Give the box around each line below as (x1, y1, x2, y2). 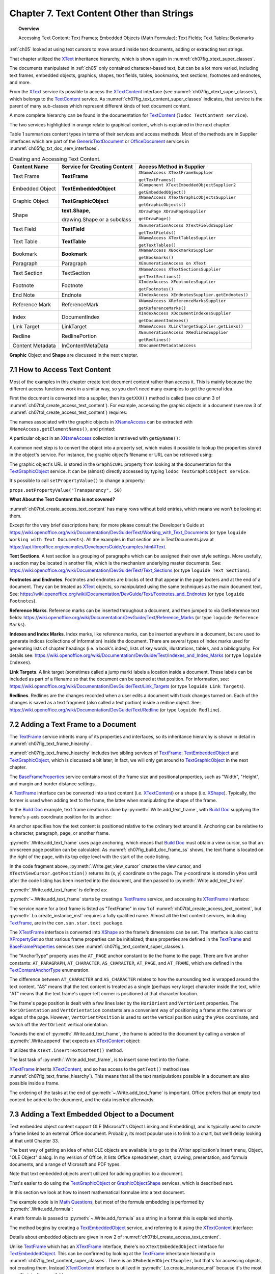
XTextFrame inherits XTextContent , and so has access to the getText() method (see (9, 1066, 189, 1072)
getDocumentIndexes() (138, 317, 189, 323)
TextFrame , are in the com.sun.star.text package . (9, 920, 124, 926)
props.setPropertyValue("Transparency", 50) (9, 487, 123, 493)
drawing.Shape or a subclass (61, 216, 131, 223)
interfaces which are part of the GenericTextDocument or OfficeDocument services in (9, 138, 189, 144)
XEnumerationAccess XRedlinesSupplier (138, 329, 229, 335)
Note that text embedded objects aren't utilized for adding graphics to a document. (9, 1171, 183, 1177)
